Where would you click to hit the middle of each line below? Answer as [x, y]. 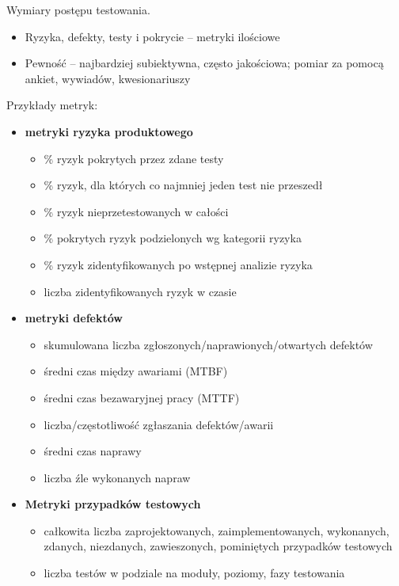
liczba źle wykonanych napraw [117, 477]
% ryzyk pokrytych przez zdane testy [134, 158]
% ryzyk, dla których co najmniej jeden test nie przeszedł [183, 185]
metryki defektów [74, 318]
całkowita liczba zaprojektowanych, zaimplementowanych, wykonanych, [217, 530]
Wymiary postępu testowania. [78, 10]
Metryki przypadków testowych [113, 504]
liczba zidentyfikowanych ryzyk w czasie [140, 291]
